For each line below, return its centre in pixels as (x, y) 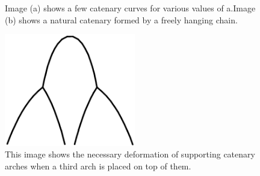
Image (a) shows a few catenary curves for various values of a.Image (130, 8)
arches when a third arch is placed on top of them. (98, 166)
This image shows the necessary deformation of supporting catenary (130, 154)
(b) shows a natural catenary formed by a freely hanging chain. (121, 19)
